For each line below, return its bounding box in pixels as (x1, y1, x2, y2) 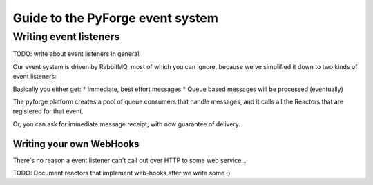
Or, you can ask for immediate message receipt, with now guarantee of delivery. (12, 119, 241, 128)
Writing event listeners (12, 30, 120, 43)
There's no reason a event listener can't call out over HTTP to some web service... (12, 156, 247, 164)
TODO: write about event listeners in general (12, 50, 140, 58)
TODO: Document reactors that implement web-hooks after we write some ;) (12, 169, 231, 177)
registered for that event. (12, 107, 84, 115)
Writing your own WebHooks (12, 138, 140, 150)
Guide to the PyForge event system (12, 10, 219, 26)
